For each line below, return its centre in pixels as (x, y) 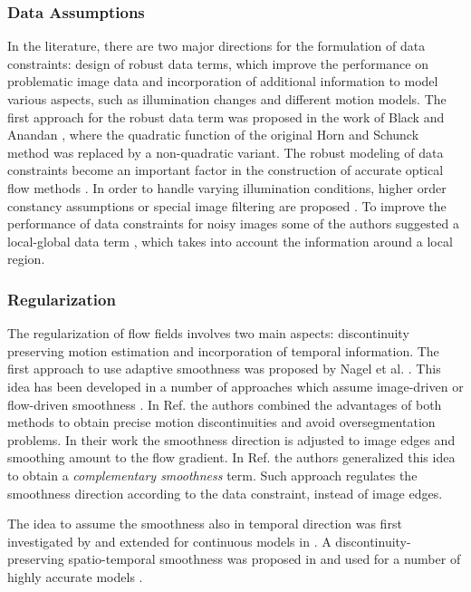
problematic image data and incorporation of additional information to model (223, 81)
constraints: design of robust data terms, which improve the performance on (218, 63)
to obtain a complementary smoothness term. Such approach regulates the (212, 475)
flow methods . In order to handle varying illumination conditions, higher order (227, 187)
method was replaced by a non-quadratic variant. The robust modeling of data (226, 152)
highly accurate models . (75, 576)
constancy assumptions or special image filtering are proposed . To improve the (227, 205)
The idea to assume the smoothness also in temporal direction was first (205, 524)
